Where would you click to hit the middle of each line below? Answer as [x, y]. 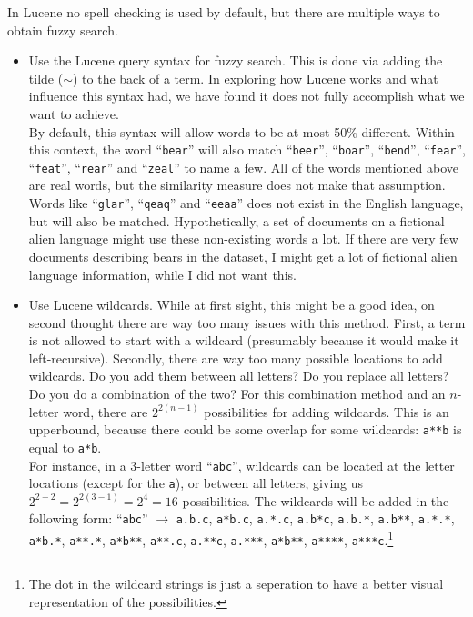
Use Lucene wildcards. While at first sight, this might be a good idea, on [231, 305]
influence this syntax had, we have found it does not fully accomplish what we [247, 96]
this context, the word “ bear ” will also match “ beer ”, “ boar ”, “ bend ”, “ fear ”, [247, 149]
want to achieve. [74, 113]
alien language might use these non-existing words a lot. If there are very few [243, 239]
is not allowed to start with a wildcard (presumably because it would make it [244, 340]
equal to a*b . [65, 447]
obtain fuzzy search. [63, 30]
